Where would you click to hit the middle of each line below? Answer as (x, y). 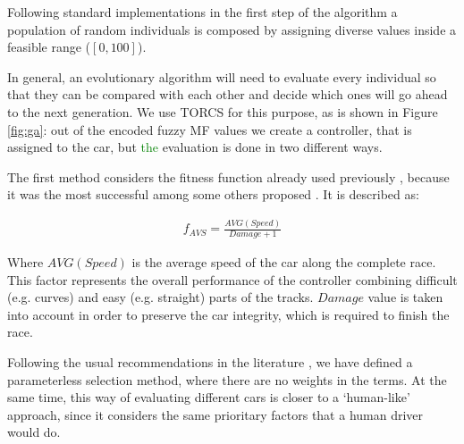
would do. (34, 432)
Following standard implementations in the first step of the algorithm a (202, 12)
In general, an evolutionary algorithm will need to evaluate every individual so (222, 76)
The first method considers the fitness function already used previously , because (228, 176)
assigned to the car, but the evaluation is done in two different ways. (195, 147)
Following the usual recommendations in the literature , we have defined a (210, 362)
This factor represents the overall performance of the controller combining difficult (232, 279)
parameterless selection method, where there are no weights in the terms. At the (227, 379)
